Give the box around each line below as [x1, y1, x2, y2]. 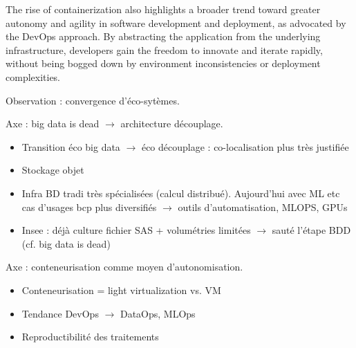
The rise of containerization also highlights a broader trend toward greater [6, 2, 321, 16]
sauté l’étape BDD [272, 223, 351, 237]
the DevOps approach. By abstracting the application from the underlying [6, 29, 321, 44]
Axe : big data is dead [6, 116, 100, 131]
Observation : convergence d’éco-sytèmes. [6, 93, 180, 107]
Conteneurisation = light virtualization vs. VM [21, 282, 221, 297]
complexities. [6, 69, 61, 84]
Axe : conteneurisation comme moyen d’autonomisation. [6, 259, 243, 274]
